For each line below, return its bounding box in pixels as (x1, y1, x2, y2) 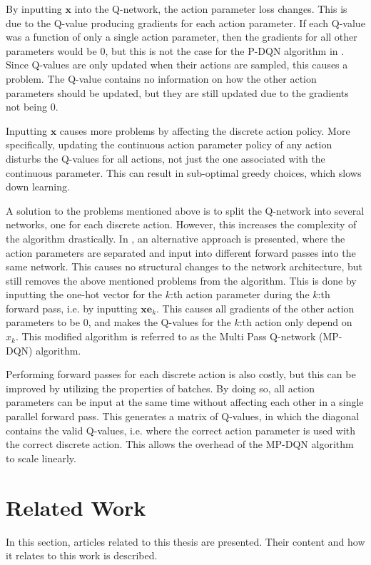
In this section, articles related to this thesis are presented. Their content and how (6, 534, 365, 549)
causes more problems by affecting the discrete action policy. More (59, 123, 350, 138)
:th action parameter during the (171, 287, 310, 302)
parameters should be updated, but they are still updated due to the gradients (6, 85, 349, 100)
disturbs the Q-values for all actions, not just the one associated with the (6, 151, 325, 166)
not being (6, 99, 47, 114)
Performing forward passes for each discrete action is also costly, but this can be (6, 367, 356, 382)
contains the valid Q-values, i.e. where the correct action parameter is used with (6, 422, 356, 437)
